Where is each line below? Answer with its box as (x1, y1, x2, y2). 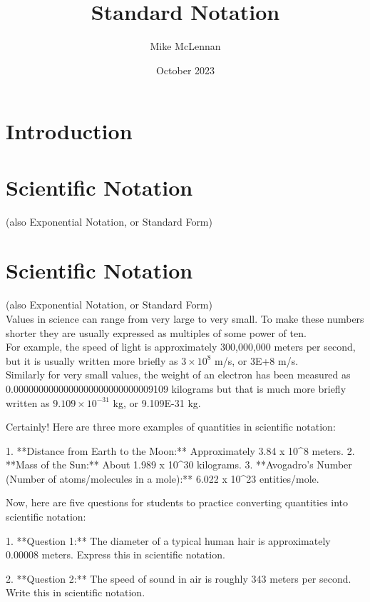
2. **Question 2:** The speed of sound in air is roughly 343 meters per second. (6, 571, 351, 586)
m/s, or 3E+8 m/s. (215, 353, 299, 368)
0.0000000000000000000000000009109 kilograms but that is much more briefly (6, 381, 346, 396)
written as (6, 395, 50, 410)
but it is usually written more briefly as (6, 353, 178, 368)
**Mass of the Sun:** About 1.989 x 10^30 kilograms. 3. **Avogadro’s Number (6, 457, 352, 472)
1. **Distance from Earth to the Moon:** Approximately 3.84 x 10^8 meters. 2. (6, 443, 355, 458)
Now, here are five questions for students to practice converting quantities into (6, 495, 349, 510)
